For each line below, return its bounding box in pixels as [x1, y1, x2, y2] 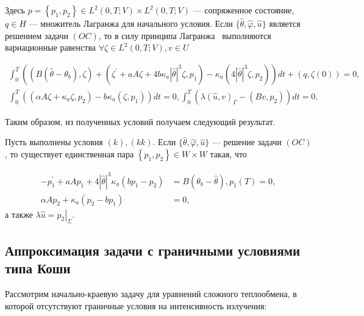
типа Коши [5, 259, 71, 278]
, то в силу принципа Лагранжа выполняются [98, 29, 271, 41]
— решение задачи [212, 135, 282, 148]
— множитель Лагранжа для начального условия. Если [29, 17, 233, 29]
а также [5, 207, 33, 220]
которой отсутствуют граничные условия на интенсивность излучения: [5, 299, 267, 312]
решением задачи [5, 29, 68, 41]
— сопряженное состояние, [193, 4, 294, 16]
